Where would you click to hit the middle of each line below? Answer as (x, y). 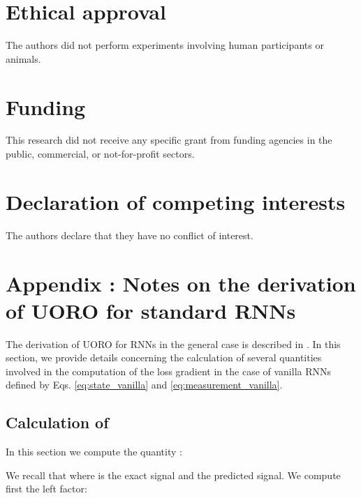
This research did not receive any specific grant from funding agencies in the (169, 140)
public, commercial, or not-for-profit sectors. (100, 154)
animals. (23, 58)
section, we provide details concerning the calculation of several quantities (164, 357)
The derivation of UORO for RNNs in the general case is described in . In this (173, 344)
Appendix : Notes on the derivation (181, 283)
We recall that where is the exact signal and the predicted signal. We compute (173, 475)
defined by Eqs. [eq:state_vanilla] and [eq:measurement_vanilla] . (144, 385)
